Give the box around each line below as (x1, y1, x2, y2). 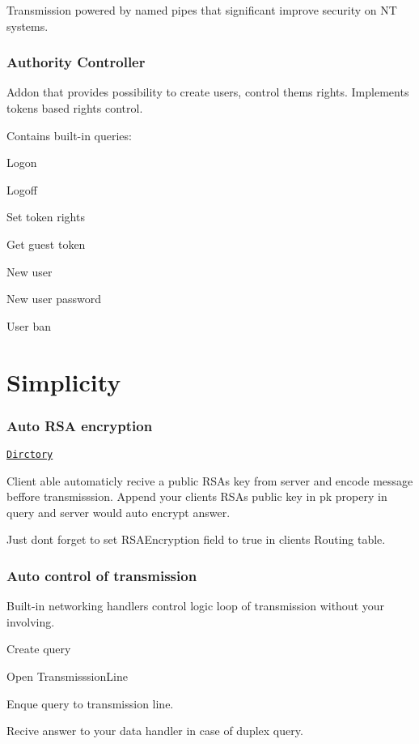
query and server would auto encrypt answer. (6, 503, 231, 520)
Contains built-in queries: (6, 126, 132, 143)
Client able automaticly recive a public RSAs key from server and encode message (6, 472, 413, 489)
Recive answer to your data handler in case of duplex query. (6, 722, 303, 739)
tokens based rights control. (6, 100, 143, 116)
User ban (6, 317, 51, 334)
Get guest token (6, 235, 86, 252)
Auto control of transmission (6, 565, 197, 585)
